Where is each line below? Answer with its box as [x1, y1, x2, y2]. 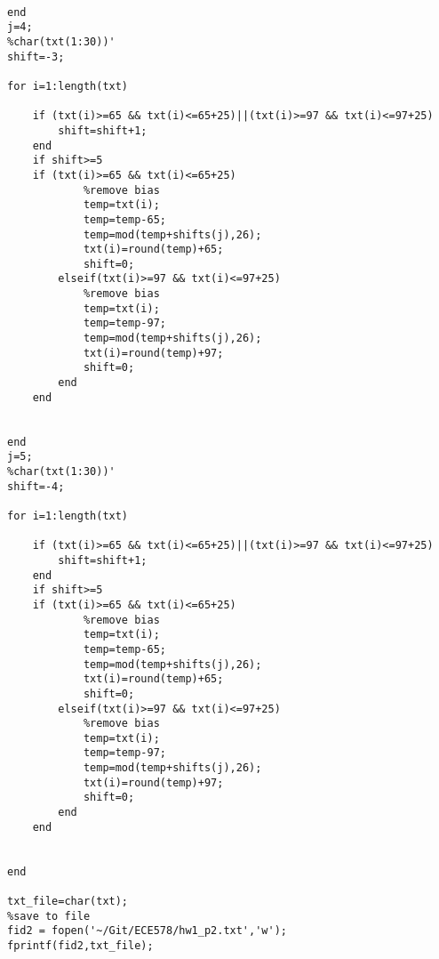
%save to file [7, 909, 91, 923]
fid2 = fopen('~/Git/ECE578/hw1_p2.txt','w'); [7, 924, 287, 938]
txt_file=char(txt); [7, 895, 129, 908]
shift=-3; [7, 50, 65, 63]
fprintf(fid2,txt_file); [7, 939, 154, 952]
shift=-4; [7, 479, 65, 493]
